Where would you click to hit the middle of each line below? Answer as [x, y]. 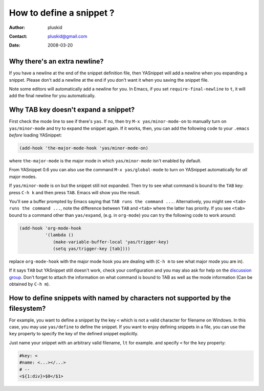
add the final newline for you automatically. [52, 96]
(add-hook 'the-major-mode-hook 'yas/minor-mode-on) [84, 148]
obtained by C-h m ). [30, 284]
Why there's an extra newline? [56, 61]
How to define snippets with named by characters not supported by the [120, 298]
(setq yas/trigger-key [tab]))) [92, 249]
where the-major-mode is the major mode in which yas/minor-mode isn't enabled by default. [105, 161]
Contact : [18, 36]
